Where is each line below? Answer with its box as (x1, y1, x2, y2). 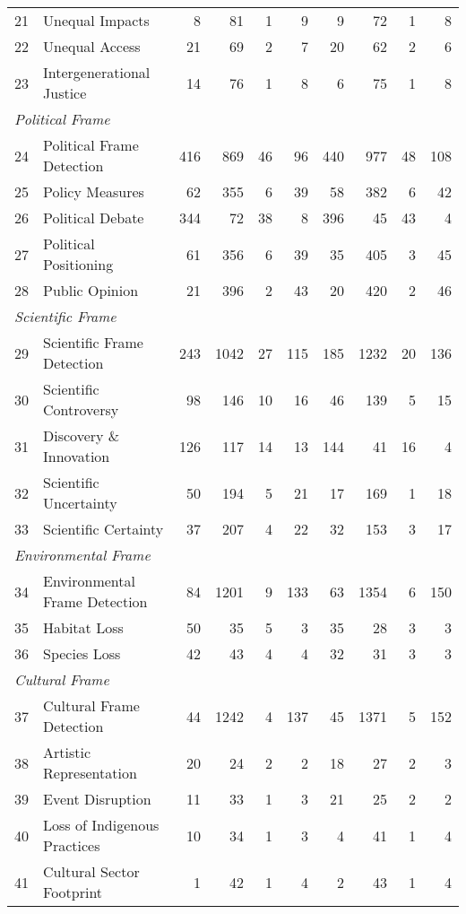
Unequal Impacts (43, 10, 150, 30)
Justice (43, 83, 87, 103)
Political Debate (43, 207, 144, 228)
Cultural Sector (43, 861, 140, 882)
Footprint (43, 882, 103, 902)
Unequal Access (43, 36, 141, 57)
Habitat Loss (43, 617, 124, 638)
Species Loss (43, 643, 121, 664)
